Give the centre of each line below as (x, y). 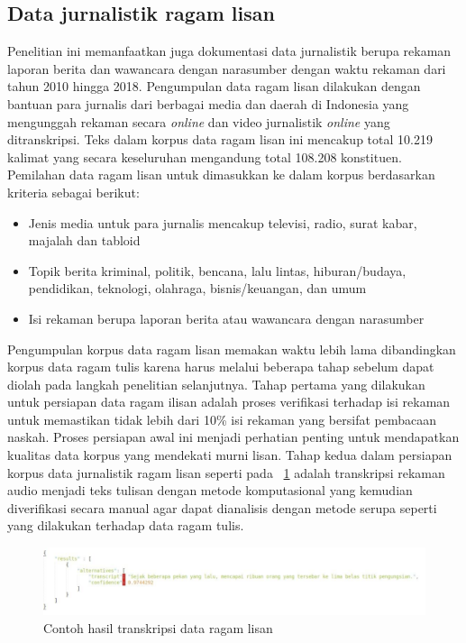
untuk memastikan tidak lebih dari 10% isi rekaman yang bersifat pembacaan (222, 419)
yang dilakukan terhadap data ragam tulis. (126, 525)
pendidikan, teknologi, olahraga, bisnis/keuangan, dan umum (197, 288)
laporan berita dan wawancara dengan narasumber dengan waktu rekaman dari (227, 68)
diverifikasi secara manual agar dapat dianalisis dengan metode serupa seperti (222, 507)
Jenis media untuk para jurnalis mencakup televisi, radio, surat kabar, (223, 222)
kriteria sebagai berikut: (73, 192)
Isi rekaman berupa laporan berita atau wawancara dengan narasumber (226, 318)
